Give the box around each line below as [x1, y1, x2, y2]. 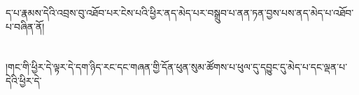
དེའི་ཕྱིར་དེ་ [6, 73, 42, 87]
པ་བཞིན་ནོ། [6, 19, 45, 33]
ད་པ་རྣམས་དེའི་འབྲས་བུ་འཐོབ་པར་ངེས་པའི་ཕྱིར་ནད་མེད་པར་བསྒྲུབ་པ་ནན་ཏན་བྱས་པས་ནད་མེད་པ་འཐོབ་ [6, 6, 354, 19]
